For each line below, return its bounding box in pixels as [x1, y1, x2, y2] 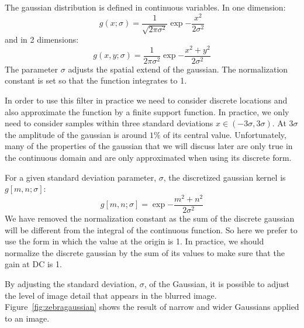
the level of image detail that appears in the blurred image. [5, 289, 217, 301]
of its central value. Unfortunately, [163, 128, 286, 140]
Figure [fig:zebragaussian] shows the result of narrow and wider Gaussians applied [5, 301, 299, 313]
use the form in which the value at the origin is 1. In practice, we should [5, 235, 264, 247]
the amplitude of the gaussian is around [5, 128, 147, 140]
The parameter [5, 63, 58, 75]
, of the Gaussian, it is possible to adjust [144, 277, 289, 289]
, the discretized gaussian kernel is [163, 171, 286, 183]
